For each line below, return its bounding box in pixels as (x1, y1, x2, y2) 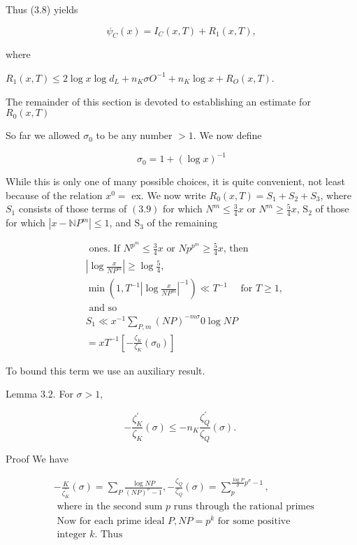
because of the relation (6, 187, 103, 202)
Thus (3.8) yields (6, 2, 78, 16)
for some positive (217, 516, 291, 527)
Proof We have (6, 451, 69, 465)
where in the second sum (57, 501, 163, 511)
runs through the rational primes (173, 501, 314, 511)
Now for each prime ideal (57, 516, 165, 527)
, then (223, 244, 249, 254)
